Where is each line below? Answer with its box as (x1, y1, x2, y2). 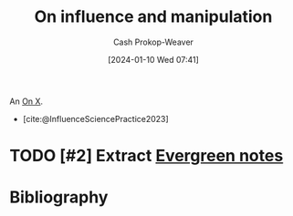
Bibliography (9, 187, 109, 208)
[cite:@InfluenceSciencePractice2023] (22, 113, 169, 124)
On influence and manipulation (34, 6, 273, 27)
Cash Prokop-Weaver (112, 36, 194, 47)
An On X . (9, 96, 44, 107)
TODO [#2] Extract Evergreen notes (9, 146, 284, 166)
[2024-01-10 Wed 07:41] (108, 54, 199, 65)
